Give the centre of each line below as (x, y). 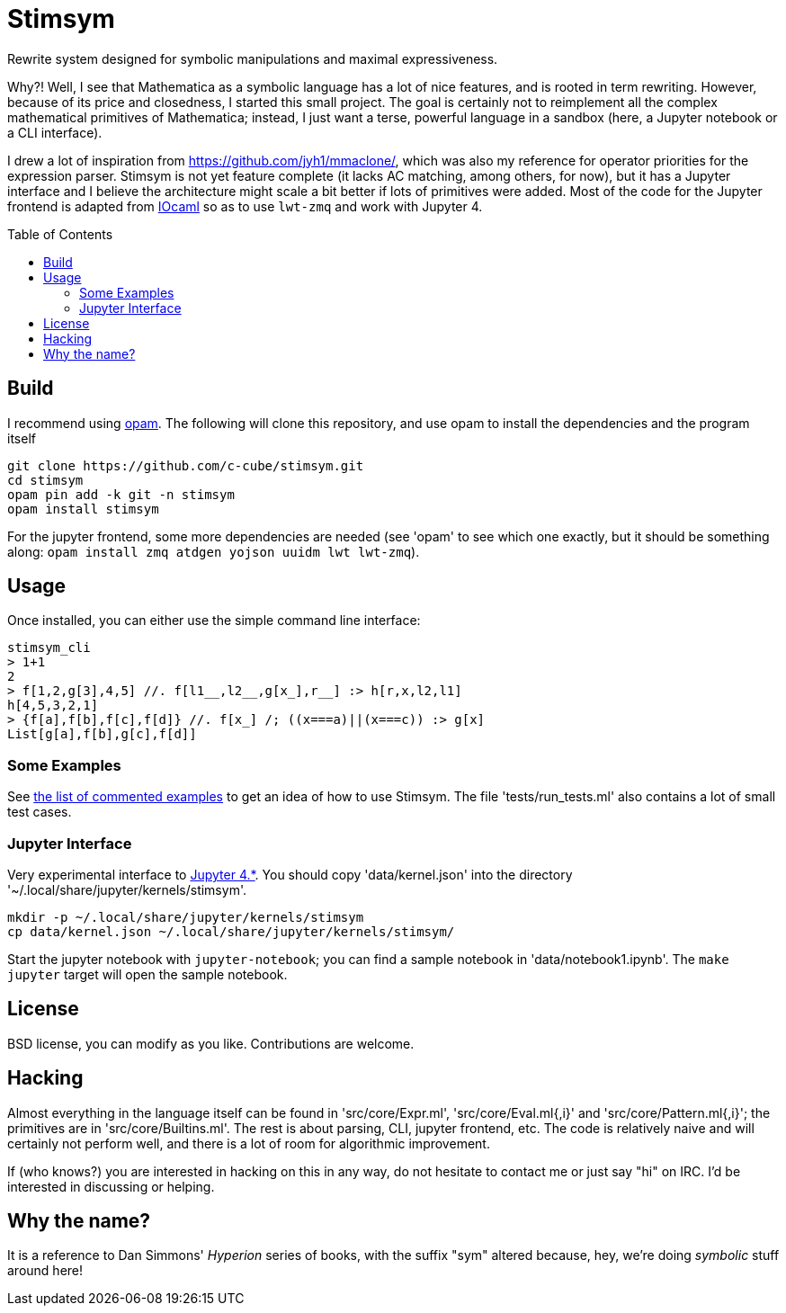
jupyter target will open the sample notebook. (147, 974)
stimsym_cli (49, 648)
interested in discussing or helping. (111, 1186)
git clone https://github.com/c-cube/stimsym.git (186, 465)
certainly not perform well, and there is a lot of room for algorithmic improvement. (249, 1143)
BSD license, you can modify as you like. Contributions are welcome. (211, 1043)
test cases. (40, 812)
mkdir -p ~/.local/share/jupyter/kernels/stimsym (186, 917)
